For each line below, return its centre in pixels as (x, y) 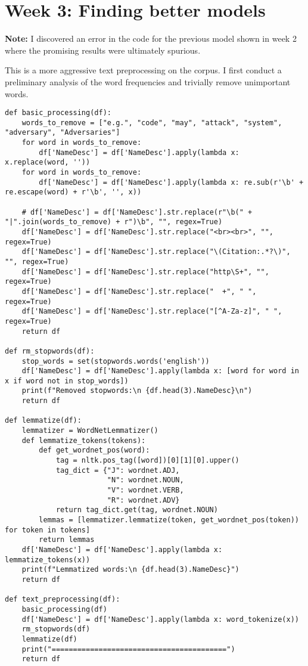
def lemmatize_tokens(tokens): (84, 440)
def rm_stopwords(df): (50, 351)
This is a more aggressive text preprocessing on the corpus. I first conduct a (143, 70)
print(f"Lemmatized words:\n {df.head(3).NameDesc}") (130, 570)
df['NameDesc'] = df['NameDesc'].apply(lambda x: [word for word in (160, 371)
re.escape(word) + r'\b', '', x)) (73, 192)
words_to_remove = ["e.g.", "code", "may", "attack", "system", (152, 123)
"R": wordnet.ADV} (143, 500)
